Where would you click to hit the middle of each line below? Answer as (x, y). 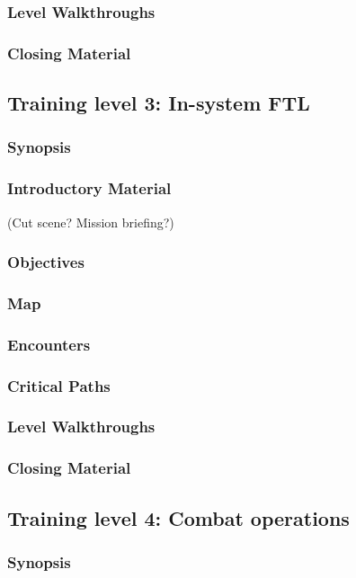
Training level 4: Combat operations (178, 517)
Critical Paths (59, 385)
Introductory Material (89, 188)
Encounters (49, 344)
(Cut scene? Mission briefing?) (91, 222)
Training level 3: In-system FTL (159, 103)
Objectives (46, 262)
